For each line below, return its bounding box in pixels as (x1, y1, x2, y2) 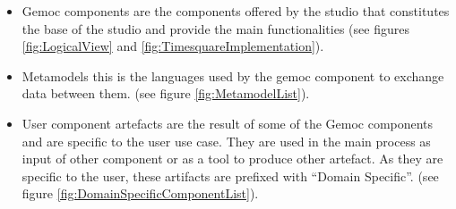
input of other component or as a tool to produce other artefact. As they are (22, 149, 443, 168)
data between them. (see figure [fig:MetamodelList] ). (22, 84, 310, 103)
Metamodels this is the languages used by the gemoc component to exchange (22, 66, 444, 85)
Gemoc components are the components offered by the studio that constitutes (22, 2, 450, 20)
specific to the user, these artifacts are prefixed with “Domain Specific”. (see (22, 166, 439, 185)
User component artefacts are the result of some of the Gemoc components (22, 113, 434, 132)
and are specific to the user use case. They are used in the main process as (22, 131, 431, 150)
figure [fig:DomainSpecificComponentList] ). (22, 184, 259, 203)
